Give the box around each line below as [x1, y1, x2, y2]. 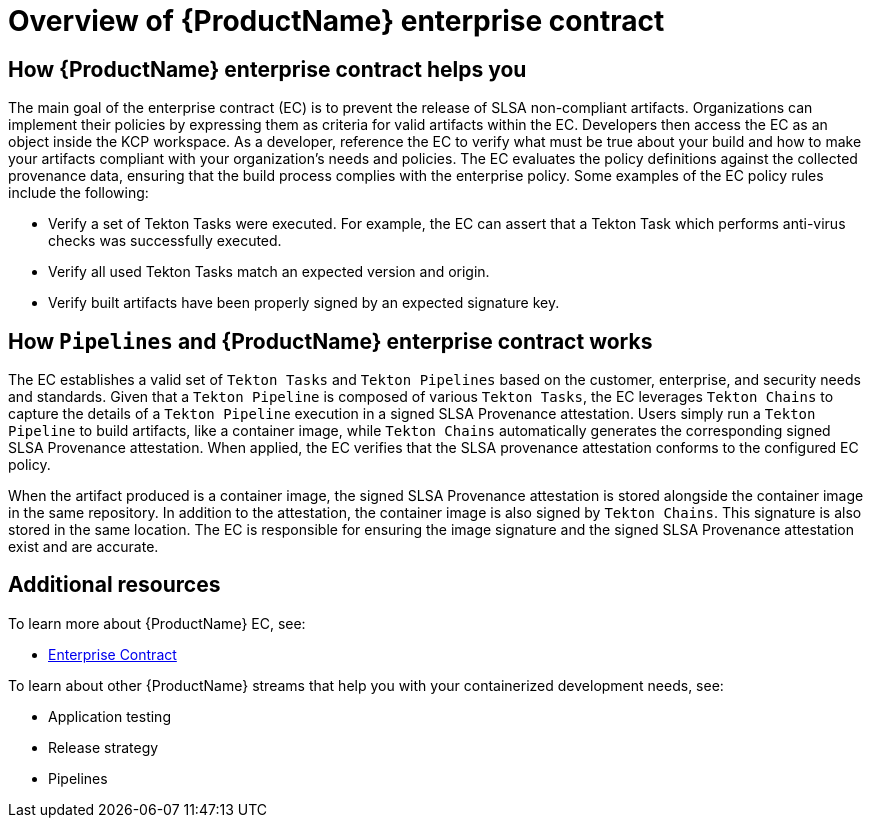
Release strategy [48, 738, 159, 756]
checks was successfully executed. [48, 232, 282, 250]
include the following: [8, 184, 149, 202]
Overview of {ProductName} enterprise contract [8, 4, 665, 38]
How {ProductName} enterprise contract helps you [8, 56, 527, 82]
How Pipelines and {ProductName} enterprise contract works [8, 328, 653, 354]
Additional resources [8, 572, 221, 598]
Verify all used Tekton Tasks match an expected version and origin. [48, 263, 490, 281]
